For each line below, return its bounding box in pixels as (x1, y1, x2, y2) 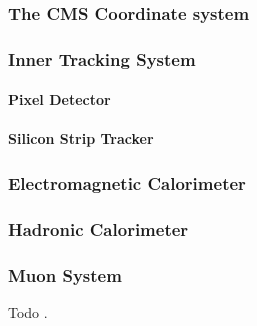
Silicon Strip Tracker (8, 128, 154, 149)
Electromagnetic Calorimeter (8, 170, 246, 195)
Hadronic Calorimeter (8, 216, 189, 241)
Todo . (8, 301, 48, 322)
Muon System (8, 262, 122, 287)
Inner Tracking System (8, 46, 196, 71)
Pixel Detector (8, 89, 111, 110)
